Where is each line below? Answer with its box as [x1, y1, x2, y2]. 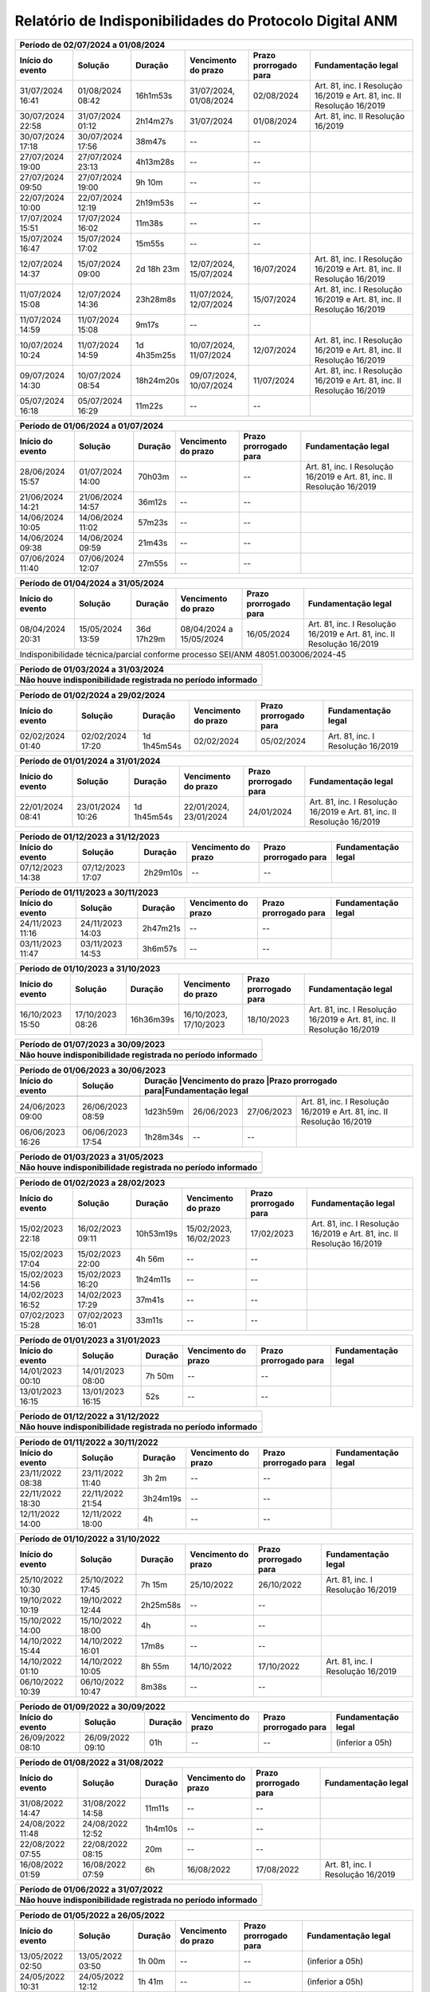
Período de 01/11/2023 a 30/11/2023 [19, 887, 158, 898]
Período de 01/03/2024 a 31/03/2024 [19, 664, 165, 675]
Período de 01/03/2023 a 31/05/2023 [19, 1151, 164, 1163]
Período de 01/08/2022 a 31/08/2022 [19, 1757, 164, 1768]
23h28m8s [135, 293, 177, 304]
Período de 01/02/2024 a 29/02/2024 [19, 689, 166, 700]
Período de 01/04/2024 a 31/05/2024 [19, 578, 165, 589]
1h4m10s [144, 1823, 178, 1834]
